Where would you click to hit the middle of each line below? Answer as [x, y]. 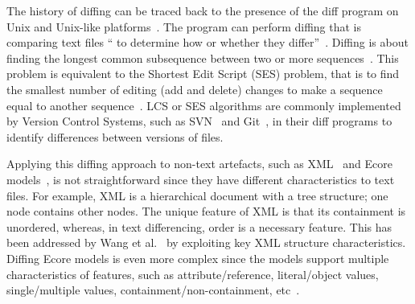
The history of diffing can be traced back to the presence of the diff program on [203, 10]
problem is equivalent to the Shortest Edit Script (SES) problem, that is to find [203, 74]
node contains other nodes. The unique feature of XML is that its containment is [206, 211]
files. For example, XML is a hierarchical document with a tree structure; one [197, 195]
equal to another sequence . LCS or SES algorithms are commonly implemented [204, 105]
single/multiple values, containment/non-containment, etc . [153, 290]
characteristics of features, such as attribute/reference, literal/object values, [193, 274]
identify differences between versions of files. [115, 136]
